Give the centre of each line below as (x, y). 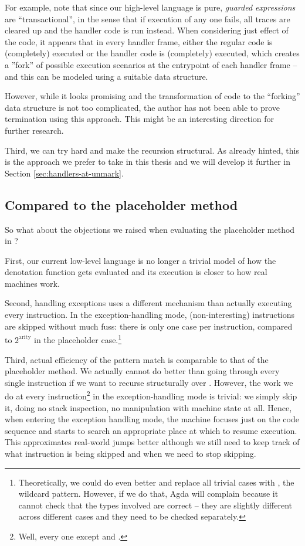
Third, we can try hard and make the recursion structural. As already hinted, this (152, 150)
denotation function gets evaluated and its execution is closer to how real (136, 272)
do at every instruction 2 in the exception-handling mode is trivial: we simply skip (151, 395)
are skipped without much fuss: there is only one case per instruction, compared (149, 326)
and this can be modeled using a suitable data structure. (106, 76)
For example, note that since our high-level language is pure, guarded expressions (150, 7)
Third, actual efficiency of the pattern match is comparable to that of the (137, 359)
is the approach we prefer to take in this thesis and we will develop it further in (148, 162)
